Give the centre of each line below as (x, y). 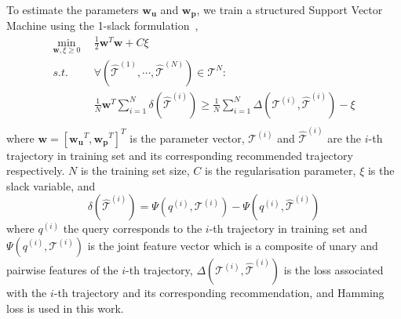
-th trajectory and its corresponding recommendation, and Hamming (219, 292)
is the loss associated (334, 269)
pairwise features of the (62, 269)
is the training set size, (135, 170)
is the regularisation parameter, (281, 170)
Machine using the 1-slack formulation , (102, 25)
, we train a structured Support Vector (290, 9)
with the (27, 292)
